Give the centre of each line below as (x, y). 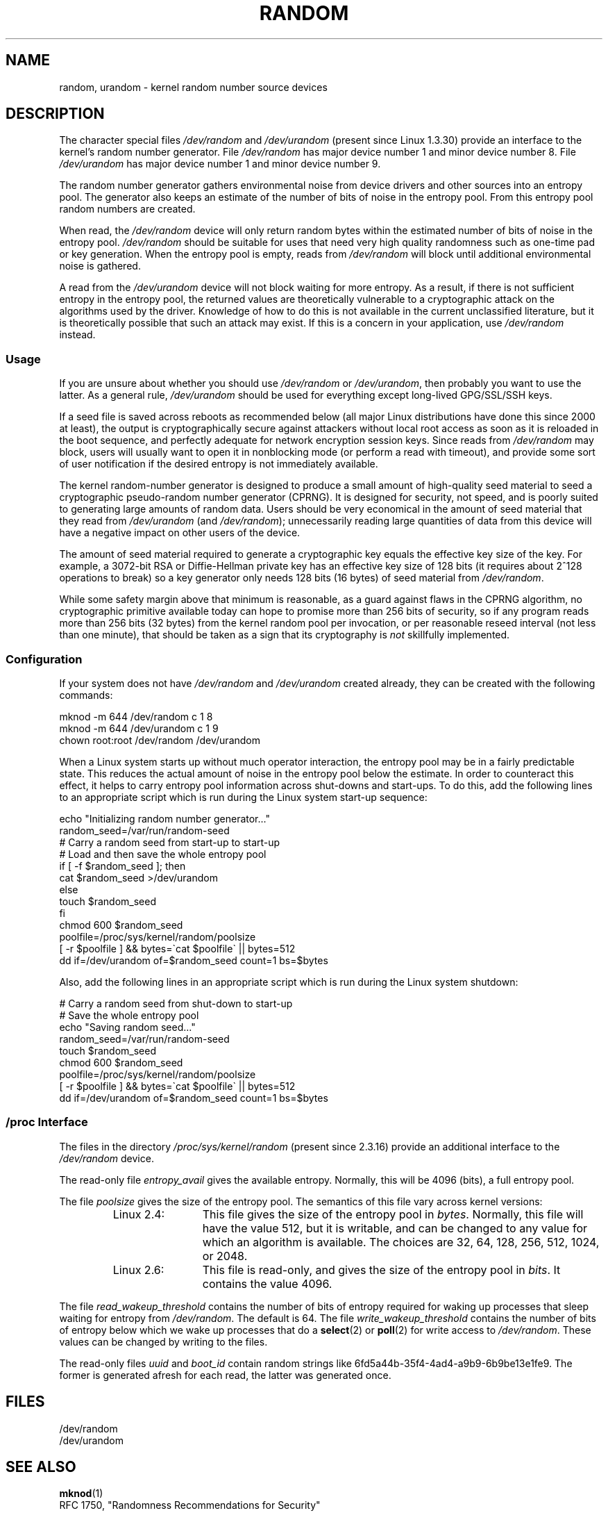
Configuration (44, 659)
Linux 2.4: (139, 1214)
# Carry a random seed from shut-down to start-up (176, 1003)
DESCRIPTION (55, 114)
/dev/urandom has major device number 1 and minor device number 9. (220, 164)
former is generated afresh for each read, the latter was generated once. (225, 1375)
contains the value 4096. (267, 1283)
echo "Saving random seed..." (127, 1027)
